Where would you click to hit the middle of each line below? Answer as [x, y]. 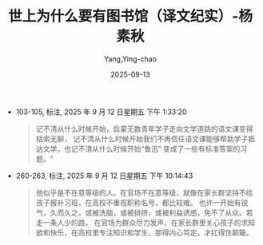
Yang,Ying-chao [130, 59]
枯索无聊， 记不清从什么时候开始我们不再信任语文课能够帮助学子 [142, 138]
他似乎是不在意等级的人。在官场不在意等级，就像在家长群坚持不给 [144, 192]
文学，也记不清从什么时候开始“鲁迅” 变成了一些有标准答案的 [141, 148]
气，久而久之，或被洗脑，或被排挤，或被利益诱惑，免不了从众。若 [144, 212]
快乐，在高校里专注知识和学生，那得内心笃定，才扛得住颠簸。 [151, 232]
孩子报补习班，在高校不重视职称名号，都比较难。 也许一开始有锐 [142, 202]
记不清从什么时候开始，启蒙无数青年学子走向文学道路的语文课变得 [144, 128]
